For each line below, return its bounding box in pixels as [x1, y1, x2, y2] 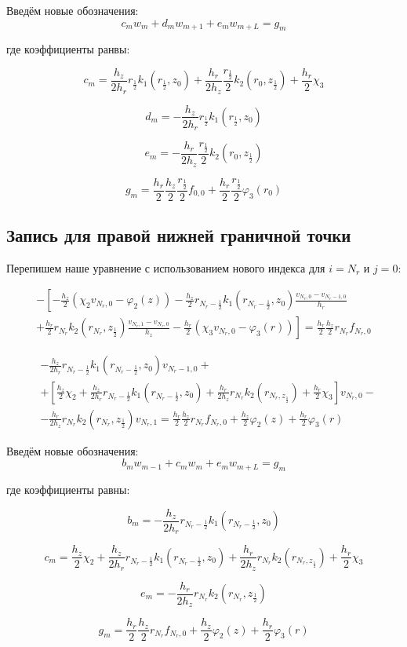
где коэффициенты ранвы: [6, 41, 130, 57]
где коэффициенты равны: [6, 481, 130, 497]
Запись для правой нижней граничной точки [6, 222, 351, 247]
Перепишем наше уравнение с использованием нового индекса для [6, 259, 325, 276]
